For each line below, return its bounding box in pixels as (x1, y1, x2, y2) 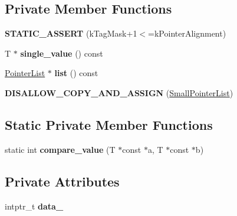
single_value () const (20, 47, 103, 59)
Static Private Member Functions (5, 115, 213, 133)
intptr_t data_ (5, 199, 64, 212)
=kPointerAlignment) (148, 27, 226, 40)
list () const (54, 67, 98, 79)
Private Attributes (5, 172, 120, 190)
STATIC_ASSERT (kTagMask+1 (5, 27, 137, 40)
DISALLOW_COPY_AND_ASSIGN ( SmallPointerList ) (5, 86, 233, 99)
